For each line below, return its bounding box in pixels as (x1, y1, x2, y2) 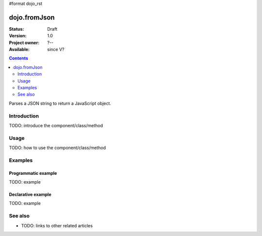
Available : (9, 47, 30, 52)
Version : (9, 33, 27, 39)
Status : (9, 26, 24, 32)
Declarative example (9, 192, 51, 198)
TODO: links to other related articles (21, 222, 93, 228)
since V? (47, 47, 65, 52)
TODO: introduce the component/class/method (9, 122, 103, 128)
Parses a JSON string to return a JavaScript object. (9, 100, 112, 106)
